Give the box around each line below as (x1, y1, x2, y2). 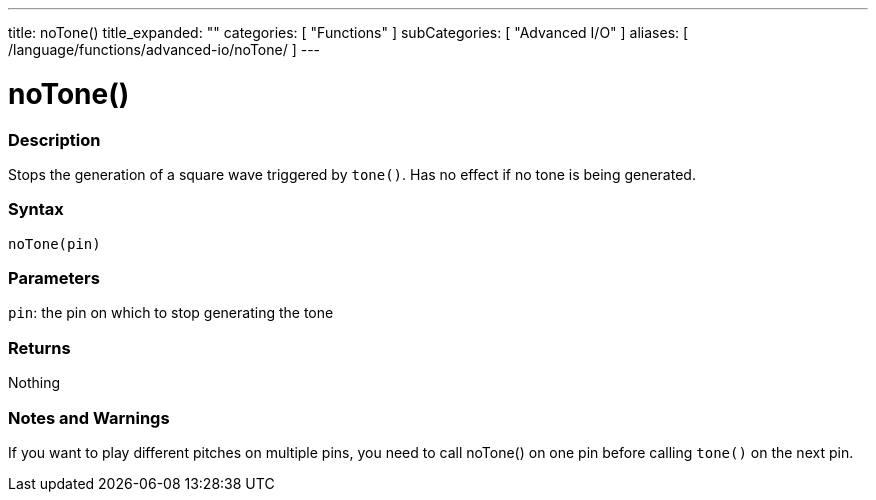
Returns (8, 337, 71, 358)
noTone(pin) (8, 235, 101, 252)
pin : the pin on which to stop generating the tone (8, 304, 334, 322)
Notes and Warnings (8, 407, 170, 428)
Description (8, 129, 101, 150)
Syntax (8, 199, 64, 220)
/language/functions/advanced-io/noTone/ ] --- (8, 41, 321, 58)
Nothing (8, 374, 61, 392)
